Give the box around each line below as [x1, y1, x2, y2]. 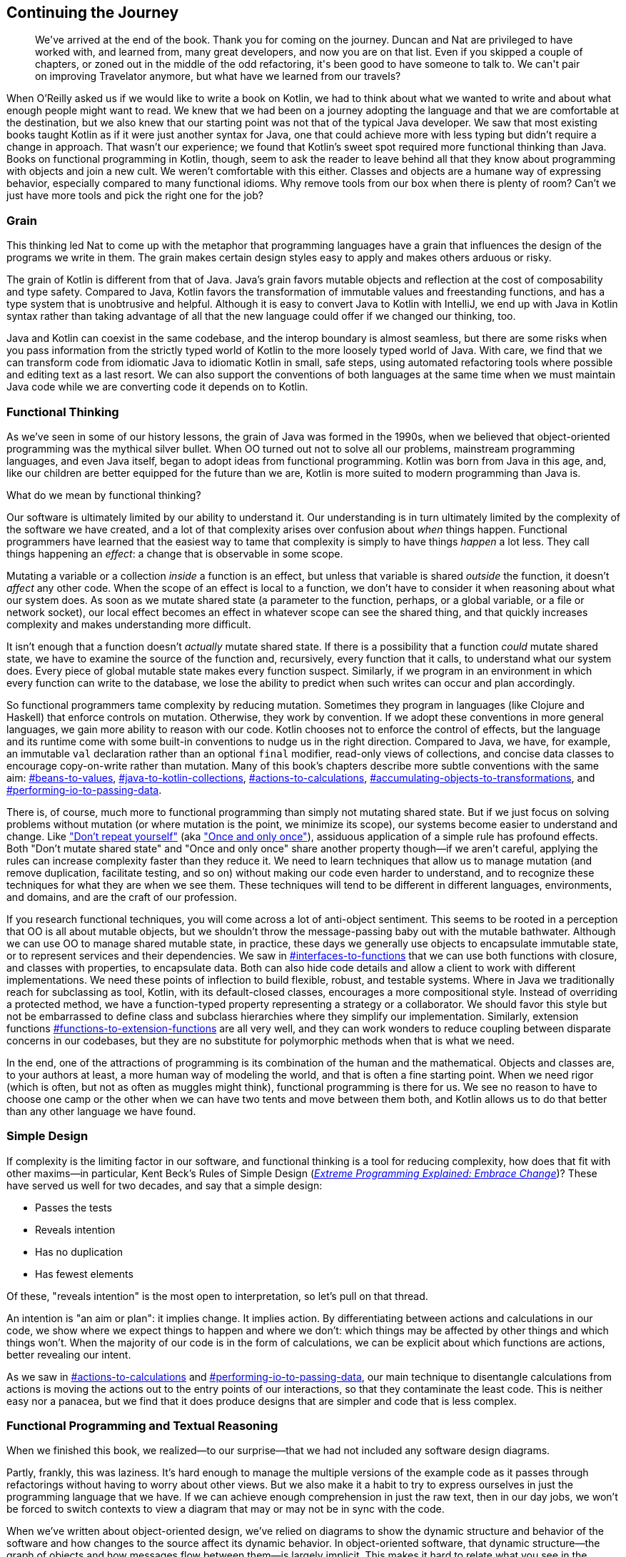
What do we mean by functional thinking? [6, 488, 201, 501]
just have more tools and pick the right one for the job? [6, 189, 263, 202]
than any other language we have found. [6, 1104, 196, 1117]
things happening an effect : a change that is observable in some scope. [6, 547, 343, 560]
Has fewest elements [35, 1267, 133, 1280]
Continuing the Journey [6, 4, 179, 21]
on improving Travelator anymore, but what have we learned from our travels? [35, 70, 401, 83]
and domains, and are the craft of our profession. [6, 890, 237, 903]
